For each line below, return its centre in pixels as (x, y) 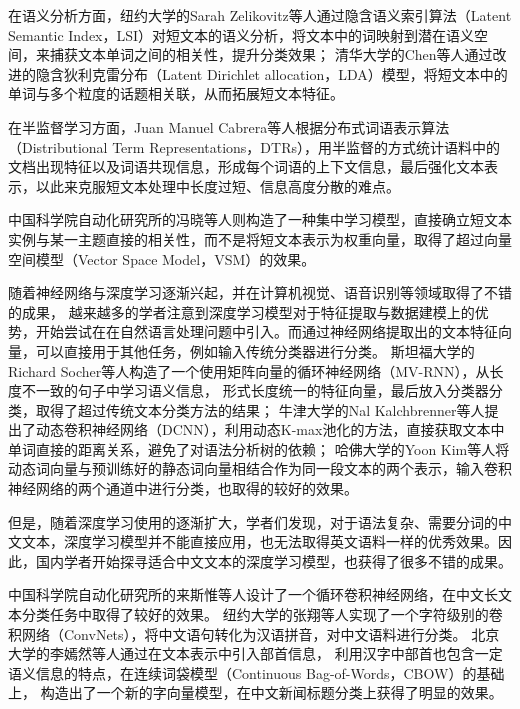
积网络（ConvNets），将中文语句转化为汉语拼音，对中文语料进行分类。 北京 (254, 633)
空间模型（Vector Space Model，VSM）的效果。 (162, 258)
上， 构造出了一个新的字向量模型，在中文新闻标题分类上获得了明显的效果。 (255, 692)
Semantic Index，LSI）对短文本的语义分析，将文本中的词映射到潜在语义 (241, 34)
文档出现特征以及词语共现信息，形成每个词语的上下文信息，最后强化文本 (246, 166)
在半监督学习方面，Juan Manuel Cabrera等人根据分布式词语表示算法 (229, 126)
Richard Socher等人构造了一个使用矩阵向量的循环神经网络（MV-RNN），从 (249, 370)
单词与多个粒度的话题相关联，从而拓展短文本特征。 (176, 93)
